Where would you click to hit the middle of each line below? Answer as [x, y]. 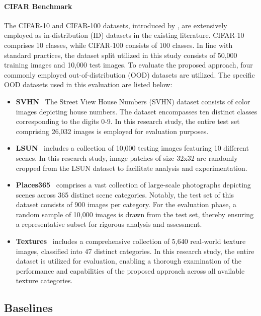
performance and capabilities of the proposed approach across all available [130, 270]
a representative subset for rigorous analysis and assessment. [109, 224]
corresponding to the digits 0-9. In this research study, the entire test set [128, 121]
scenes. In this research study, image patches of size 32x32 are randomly [127, 157]
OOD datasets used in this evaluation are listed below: [88, 84]
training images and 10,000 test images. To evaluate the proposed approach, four [128, 65]
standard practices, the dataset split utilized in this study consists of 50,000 [121, 55]
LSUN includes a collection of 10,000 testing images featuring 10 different [132, 148]
